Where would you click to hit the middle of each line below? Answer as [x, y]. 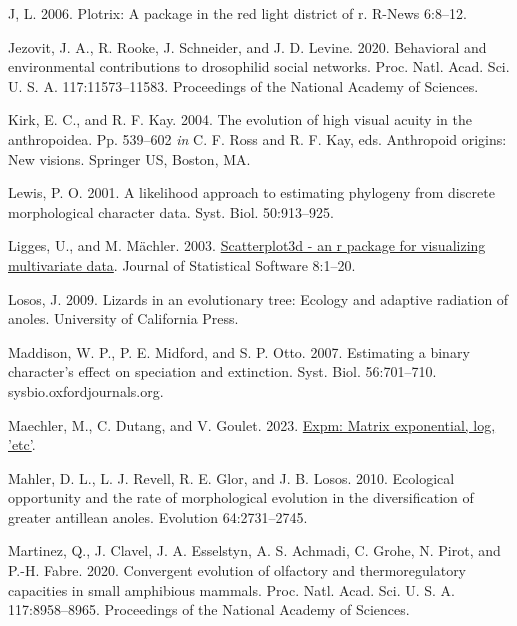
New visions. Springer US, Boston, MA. [129, 158]
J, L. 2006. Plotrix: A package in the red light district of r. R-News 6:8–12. [237, 13]
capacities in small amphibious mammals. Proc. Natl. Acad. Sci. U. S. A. [231, 589]
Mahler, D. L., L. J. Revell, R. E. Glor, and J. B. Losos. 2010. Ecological [231, 477]
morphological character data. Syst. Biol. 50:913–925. [171, 211]
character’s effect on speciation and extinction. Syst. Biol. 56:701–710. [222, 371]
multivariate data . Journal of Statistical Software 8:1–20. [182, 264]
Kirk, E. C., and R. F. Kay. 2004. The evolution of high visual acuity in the [240, 119]
